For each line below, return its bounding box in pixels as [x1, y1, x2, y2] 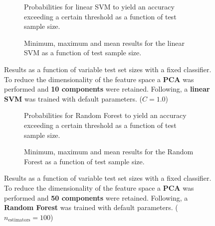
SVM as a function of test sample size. [24, 47, 142, 58]
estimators [8, 218, 30, 223]
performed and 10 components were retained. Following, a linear [4, 84, 210, 94]
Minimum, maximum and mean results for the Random [24, 146, 194, 157]
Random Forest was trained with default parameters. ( [4, 202, 178, 213]
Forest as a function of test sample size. [24, 156, 145, 166]
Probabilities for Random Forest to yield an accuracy [24, 110, 187, 120]
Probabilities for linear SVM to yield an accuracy [24, 1, 175, 11]
